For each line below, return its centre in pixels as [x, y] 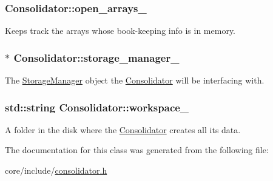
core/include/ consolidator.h [56, 170]
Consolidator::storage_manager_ [96, 57]
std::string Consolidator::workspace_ [97, 107]
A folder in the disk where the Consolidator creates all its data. [123, 129]
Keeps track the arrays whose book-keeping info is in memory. [120, 31]
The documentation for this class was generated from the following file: [137, 150]
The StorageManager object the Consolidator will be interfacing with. [135, 80]
